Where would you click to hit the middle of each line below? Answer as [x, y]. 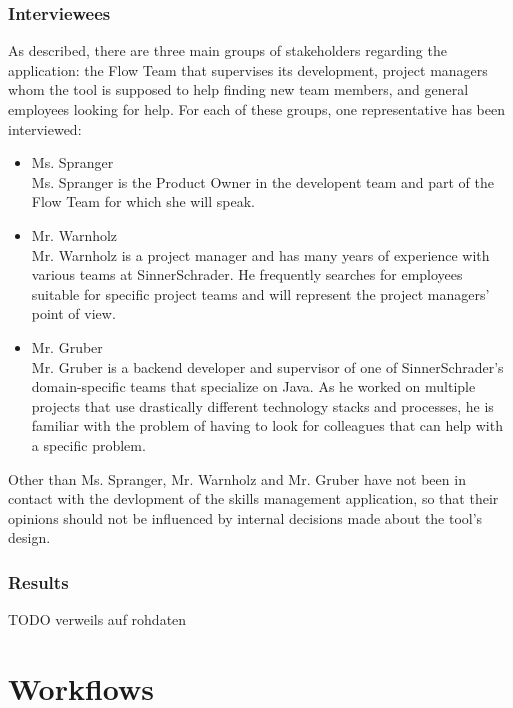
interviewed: [45, 128]
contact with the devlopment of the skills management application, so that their [253, 498]
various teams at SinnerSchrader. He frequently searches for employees [247, 274]
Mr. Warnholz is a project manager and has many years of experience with [260, 254]
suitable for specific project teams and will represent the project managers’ [260, 293]
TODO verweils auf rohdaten [97, 619]
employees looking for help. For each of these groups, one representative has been [256, 109]
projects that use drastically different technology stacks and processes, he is [262, 405]
